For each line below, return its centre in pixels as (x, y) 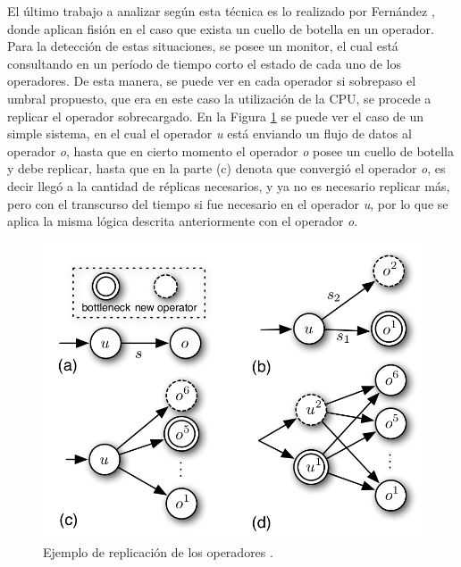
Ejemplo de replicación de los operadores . (158, 551)
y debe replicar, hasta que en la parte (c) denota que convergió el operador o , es (226, 168)
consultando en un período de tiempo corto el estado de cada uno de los (204, 63)
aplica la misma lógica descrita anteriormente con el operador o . (183, 221)
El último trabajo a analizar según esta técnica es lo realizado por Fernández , (221, 11)
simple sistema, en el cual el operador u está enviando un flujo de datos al (210, 133)
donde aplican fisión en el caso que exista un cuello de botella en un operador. (221, 28)
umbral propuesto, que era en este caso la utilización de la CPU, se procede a (219, 98)
